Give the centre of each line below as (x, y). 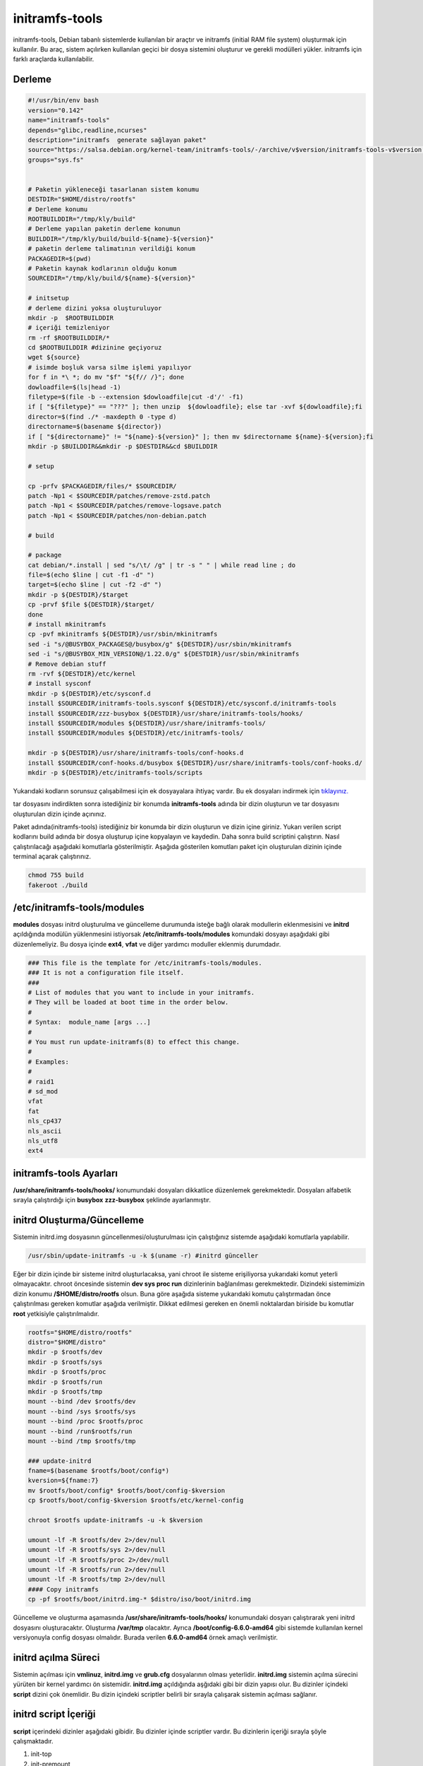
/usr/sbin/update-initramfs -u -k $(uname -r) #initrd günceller (143, 1256)
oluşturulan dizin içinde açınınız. (60, 814)
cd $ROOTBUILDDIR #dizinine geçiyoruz (95, 348)
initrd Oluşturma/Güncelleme (79, 1220)
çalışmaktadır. (33, 1741)
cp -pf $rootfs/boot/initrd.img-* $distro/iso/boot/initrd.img (140, 1599)
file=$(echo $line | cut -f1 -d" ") (91, 575)
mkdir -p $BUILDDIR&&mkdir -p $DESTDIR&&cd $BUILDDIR (123, 446)
